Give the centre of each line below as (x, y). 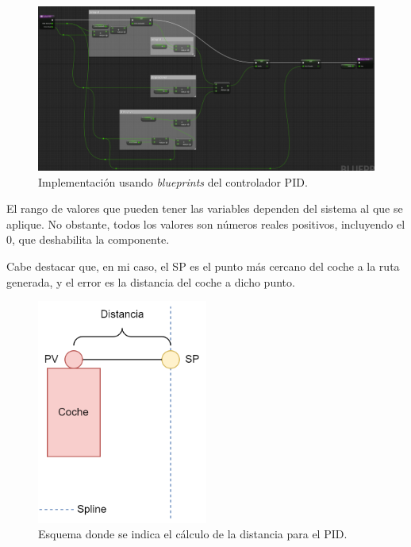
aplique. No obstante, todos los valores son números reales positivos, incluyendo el (206, 223)
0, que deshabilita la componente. (88, 239)
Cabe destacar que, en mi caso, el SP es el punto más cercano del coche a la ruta (203, 266)
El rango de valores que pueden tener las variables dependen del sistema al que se (205, 208)
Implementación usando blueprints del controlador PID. (173, 181)
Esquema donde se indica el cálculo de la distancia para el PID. (193, 534)
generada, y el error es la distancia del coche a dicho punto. (151, 281)
